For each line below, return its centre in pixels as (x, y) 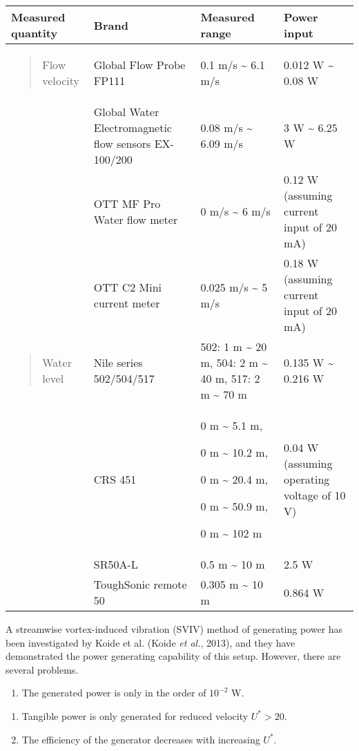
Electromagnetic (133, 127)
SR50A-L (116, 564)
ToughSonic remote (140, 584)
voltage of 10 (315, 495)
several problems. (42, 669)
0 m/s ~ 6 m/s (235, 211)
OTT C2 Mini (128, 287)
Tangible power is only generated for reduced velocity (135, 715)
